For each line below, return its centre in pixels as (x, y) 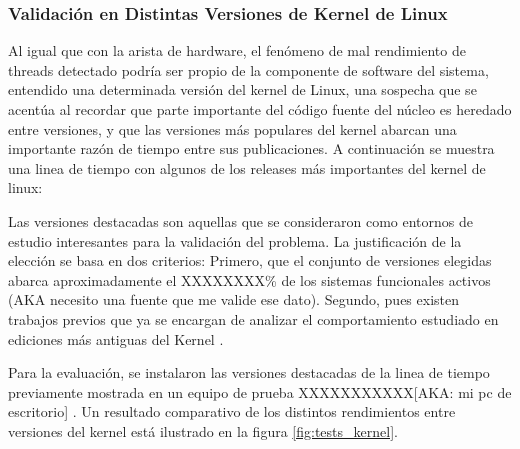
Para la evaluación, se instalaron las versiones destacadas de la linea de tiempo (249, 372)
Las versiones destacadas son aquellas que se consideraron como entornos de (240, 220)
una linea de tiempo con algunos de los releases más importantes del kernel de (247, 167)
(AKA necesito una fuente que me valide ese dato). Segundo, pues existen (233, 299)
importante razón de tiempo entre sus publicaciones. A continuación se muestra (251, 148)
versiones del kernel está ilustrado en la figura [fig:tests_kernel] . (203, 430)
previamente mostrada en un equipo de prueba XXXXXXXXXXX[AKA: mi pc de (260, 391)
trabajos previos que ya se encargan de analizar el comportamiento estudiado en (253, 318)
